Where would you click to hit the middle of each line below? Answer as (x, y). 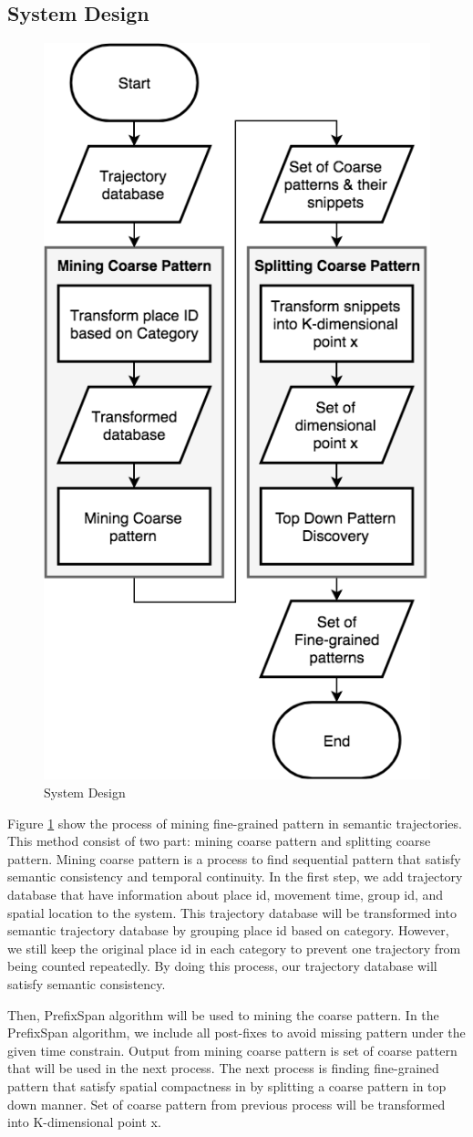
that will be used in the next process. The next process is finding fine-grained (223, 1068)
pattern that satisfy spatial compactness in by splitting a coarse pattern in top (227, 1085)
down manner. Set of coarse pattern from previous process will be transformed (226, 1104)
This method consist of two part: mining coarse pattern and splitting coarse (219, 841)
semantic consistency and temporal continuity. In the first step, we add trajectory (235, 876)
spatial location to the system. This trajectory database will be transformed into (232, 912)
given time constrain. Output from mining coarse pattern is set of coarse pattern (232, 1050)
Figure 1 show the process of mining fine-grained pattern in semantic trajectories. (235, 823)
